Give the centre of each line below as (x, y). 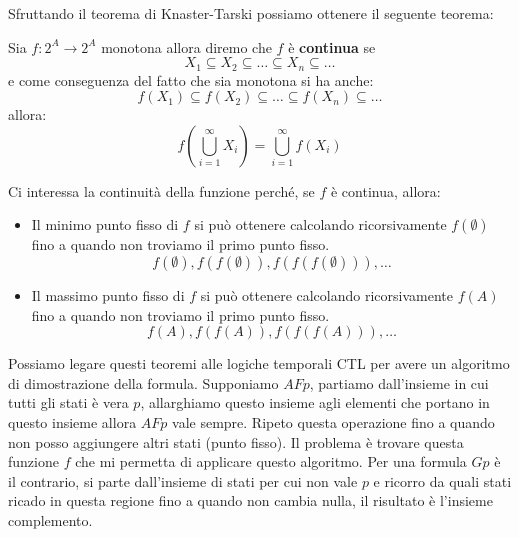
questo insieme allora (72, 421)
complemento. (50, 519)
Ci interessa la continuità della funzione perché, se (161, 190)
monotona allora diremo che (186, 46)
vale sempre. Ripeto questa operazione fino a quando (333, 421)
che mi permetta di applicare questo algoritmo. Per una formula (271, 461)
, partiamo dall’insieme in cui (399, 382)
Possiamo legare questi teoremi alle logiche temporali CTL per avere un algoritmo (259, 363)
